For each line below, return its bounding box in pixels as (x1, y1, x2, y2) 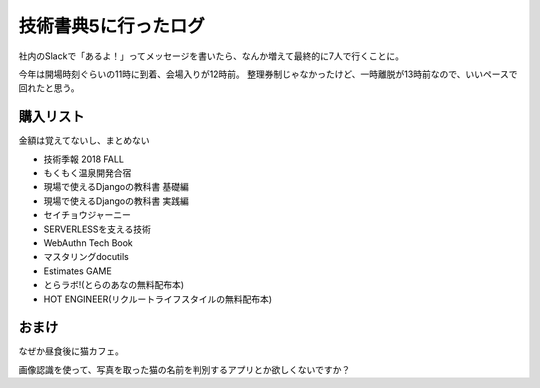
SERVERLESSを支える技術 (43, 223, 152, 235)
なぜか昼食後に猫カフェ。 (18, 345, 124, 357)
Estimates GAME (43, 265, 112, 277)
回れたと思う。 (18, 82, 80, 94)
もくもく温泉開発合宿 (43, 167, 132, 179)
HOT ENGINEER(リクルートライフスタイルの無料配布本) (43, 293, 273, 305)
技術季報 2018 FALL (43, 153, 125, 165)
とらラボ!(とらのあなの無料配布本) (43, 279, 185, 291)
